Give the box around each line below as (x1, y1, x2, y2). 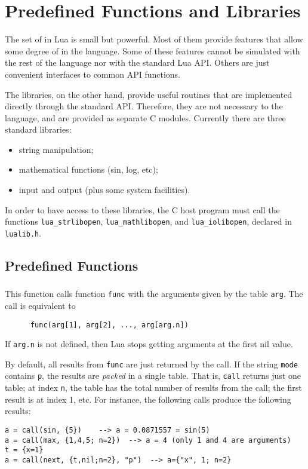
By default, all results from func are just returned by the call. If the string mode (5, 357, 298, 370)
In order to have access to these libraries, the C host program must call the (5, 203, 280, 216)
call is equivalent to (5, 299, 76, 311)
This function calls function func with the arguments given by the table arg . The (5, 287, 303, 300)
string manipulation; (19, 143, 94, 155)
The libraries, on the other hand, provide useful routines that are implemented (5, 88, 292, 100)
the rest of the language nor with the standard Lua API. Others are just (5, 56, 270, 69)
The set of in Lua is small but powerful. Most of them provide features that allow (5, 33, 303, 45)
